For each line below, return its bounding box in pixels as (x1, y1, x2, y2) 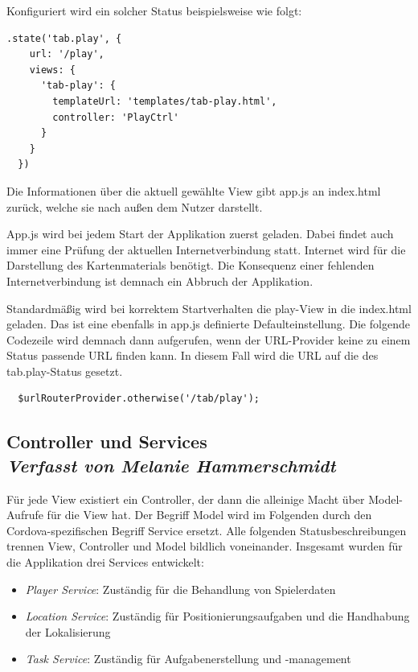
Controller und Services (6, 429, 207, 454)
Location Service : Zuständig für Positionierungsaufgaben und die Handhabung (25, 608, 410, 625)
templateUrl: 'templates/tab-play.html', (52, 95, 277, 107)
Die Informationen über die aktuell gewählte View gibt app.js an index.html (6, 182, 381, 199)
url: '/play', (29, 48, 104, 60)
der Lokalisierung (25, 623, 111, 640)
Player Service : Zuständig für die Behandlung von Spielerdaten (25, 580, 336, 597)
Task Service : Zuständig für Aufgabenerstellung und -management (25, 650, 351, 667)
